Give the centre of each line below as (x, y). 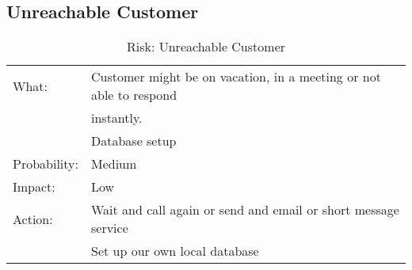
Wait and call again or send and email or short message (245, 210)
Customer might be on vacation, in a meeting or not (236, 77)
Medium (114, 164)
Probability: (46, 164)
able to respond (134, 95)
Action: (33, 219)
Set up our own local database (175, 251)
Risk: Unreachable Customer (206, 47)
